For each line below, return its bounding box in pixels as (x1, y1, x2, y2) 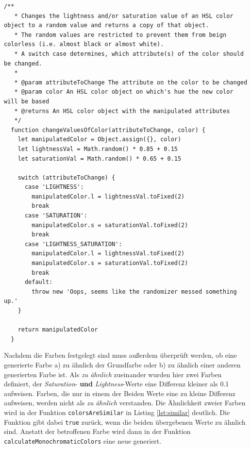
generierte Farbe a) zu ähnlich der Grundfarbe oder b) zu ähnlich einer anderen (4, 359, 241, 369)
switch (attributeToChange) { (17, 174, 116, 181)
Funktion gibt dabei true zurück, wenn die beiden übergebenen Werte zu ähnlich (4, 416, 246, 427)
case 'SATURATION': (24, 212, 87, 219)
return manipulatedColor (17, 326, 98, 333)
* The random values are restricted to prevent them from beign (14, 31, 227, 38)
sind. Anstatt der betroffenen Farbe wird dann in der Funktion (4, 426, 191, 436)
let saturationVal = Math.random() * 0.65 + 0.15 (17, 155, 182, 162)
